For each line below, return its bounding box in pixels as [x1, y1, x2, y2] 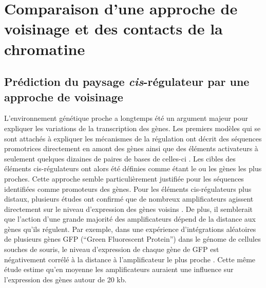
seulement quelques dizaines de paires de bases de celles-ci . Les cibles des [4, 153, 236, 164]
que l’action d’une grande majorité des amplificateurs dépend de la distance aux [4, 213, 256, 224]
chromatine [4, 38, 85, 59]
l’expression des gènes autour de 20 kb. [4, 274, 127, 284]
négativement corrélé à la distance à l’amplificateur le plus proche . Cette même [4, 254, 256, 264]
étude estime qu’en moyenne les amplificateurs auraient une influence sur [4, 264, 234, 275]
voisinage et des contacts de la [4, 18, 223, 39]
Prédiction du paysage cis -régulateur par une [4, 74, 250, 89]
